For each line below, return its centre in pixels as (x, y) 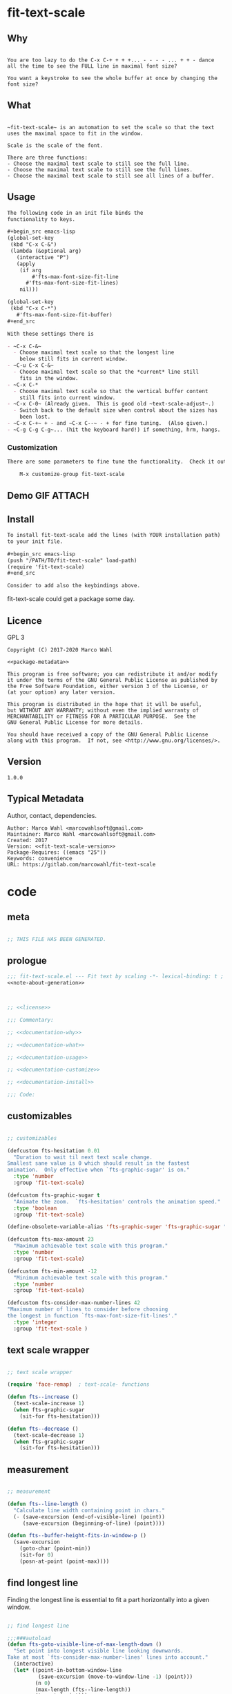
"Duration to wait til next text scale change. (83, 1157)
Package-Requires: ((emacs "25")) (57, 852)
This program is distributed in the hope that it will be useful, (105, 704)
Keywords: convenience (40, 858)
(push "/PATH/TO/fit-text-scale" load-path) (72, 560)
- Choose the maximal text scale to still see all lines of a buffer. (111, 175)
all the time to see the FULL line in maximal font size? (92, 66)
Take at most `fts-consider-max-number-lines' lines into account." (108, 1657)
